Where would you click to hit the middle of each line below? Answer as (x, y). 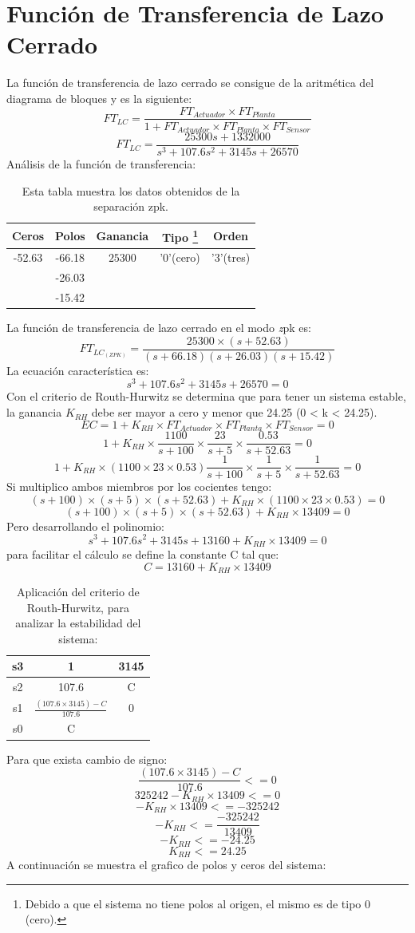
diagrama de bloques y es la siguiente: (99, 98)
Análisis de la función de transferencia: (101, 164)
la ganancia (34, 412)
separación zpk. (131, 206)
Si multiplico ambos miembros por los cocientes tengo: (139, 486)
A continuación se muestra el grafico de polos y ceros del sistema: (166, 865)
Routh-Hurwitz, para (78, 607)
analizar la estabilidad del (78, 623)
